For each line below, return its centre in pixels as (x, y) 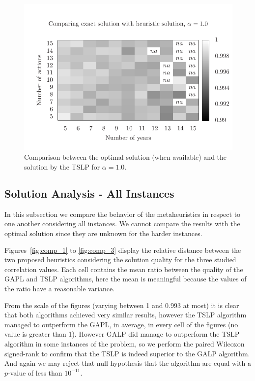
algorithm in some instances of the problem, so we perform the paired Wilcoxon (125, 343)
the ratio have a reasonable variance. (60, 288)
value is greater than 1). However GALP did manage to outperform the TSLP (122, 334)
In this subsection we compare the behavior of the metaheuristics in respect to (123, 214)
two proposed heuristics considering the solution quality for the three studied (120, 260)
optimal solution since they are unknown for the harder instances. (103, 233)
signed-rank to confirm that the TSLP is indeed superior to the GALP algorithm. (127, 353)
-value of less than (35, 372)
